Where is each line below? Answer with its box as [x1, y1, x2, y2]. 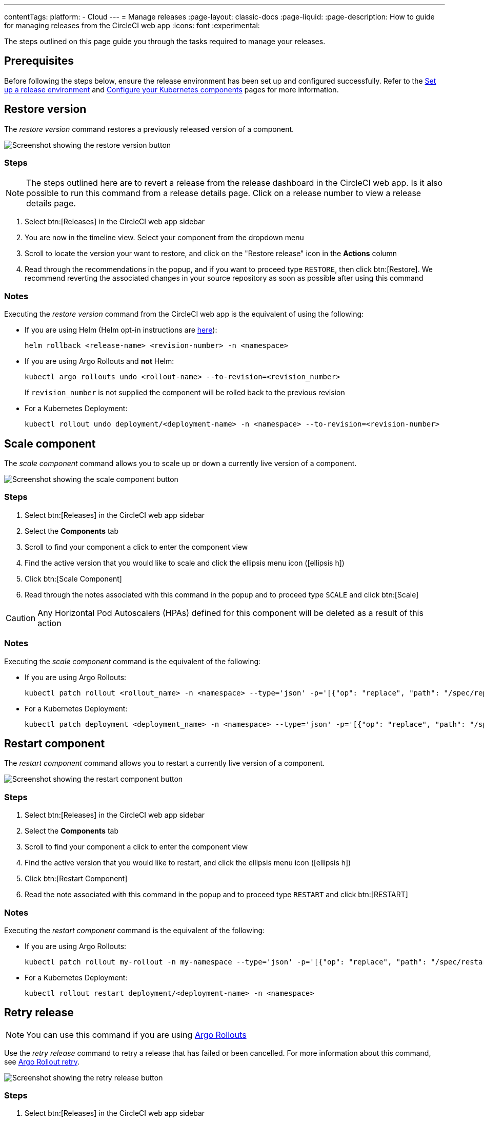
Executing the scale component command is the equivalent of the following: [4, 656, 261, 666]
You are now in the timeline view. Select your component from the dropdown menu [25, 233, 304, 242]
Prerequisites [4, 54, 74, 68]
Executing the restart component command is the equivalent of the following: [4, 925, 265, 935]
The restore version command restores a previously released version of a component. [4, 124, 294, 133]
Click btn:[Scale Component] [25, 574, 122, 583]
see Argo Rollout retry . [4, 1057, 80, 1066]
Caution [6, 612, 36, 623]
